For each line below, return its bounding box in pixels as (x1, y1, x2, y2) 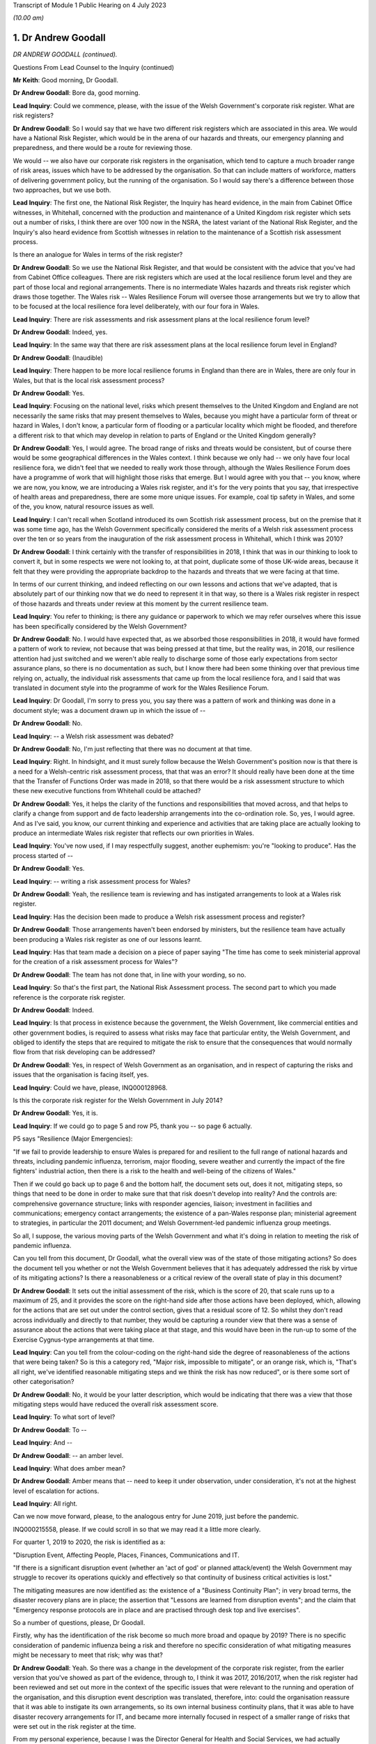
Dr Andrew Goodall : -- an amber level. (13, 1451, 124, 1459)
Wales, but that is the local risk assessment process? (13, 376, 165, 384)
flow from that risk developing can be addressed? (13, 1048, 156, 1056)
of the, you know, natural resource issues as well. (13, 502, 155, 511)
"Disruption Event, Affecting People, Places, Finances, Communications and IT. (13, 1551, 240, 1559)
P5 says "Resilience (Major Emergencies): (13, 1134, 133, 1143)
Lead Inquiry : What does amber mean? (13, 1464, 125, 1472)
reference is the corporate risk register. (13, 993, 125, 1001)
